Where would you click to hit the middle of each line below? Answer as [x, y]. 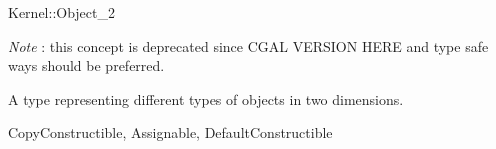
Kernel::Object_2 [62, 12]
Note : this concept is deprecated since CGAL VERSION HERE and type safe [248, 45]
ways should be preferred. [86, 65]
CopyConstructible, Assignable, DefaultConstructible [170, 132]
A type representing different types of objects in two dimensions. [206, 98]
